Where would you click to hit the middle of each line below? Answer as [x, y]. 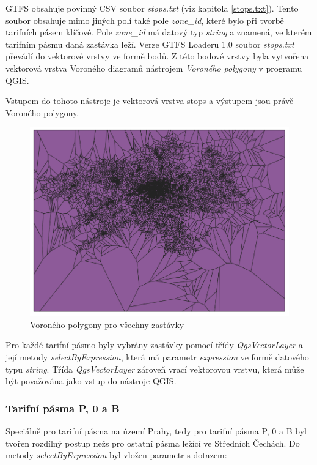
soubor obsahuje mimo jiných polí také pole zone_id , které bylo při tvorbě [145, 20]
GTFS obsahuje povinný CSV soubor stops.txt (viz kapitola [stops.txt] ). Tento [152, 8]
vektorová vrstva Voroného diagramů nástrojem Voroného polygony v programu [154, 68]
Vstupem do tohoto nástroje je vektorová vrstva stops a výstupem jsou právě [150, 101]
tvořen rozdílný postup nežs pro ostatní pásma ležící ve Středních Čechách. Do [153, 443]
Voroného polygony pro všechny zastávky [107, 324]
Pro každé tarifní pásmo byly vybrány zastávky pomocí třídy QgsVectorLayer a [154, 345]
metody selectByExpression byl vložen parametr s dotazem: [116, 455]
